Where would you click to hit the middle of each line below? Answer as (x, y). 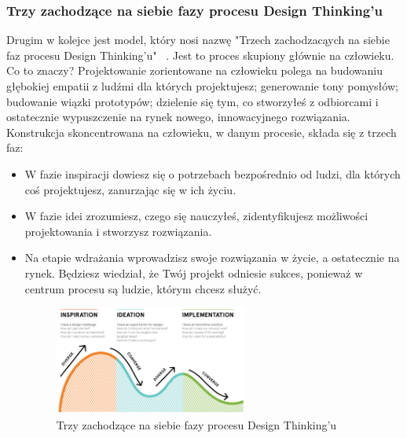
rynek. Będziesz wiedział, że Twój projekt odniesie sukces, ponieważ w (194, 272)
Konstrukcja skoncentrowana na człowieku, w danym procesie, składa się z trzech (202, 132)
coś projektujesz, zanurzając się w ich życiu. (130, 189)
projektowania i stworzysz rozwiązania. (118, 231)
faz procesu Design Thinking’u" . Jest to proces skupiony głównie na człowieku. (200, 55)
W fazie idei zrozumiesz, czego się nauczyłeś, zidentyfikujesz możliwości (196, 216)
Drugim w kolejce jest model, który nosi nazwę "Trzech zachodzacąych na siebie (198, 40)
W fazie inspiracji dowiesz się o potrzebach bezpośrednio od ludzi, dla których (213, 173)
